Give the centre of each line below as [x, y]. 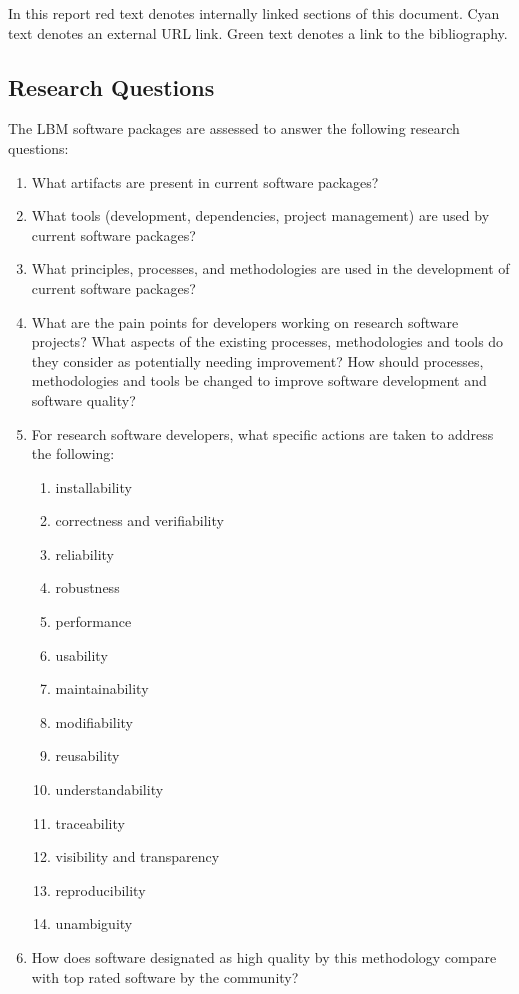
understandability [109, 789]
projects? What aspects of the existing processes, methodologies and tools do [267, 341]
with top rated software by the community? [165, 976]
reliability [84, 553]
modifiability [94, 721]
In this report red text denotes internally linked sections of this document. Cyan [254, 13]
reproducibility [100, 889]
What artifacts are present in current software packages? [205, 181]
